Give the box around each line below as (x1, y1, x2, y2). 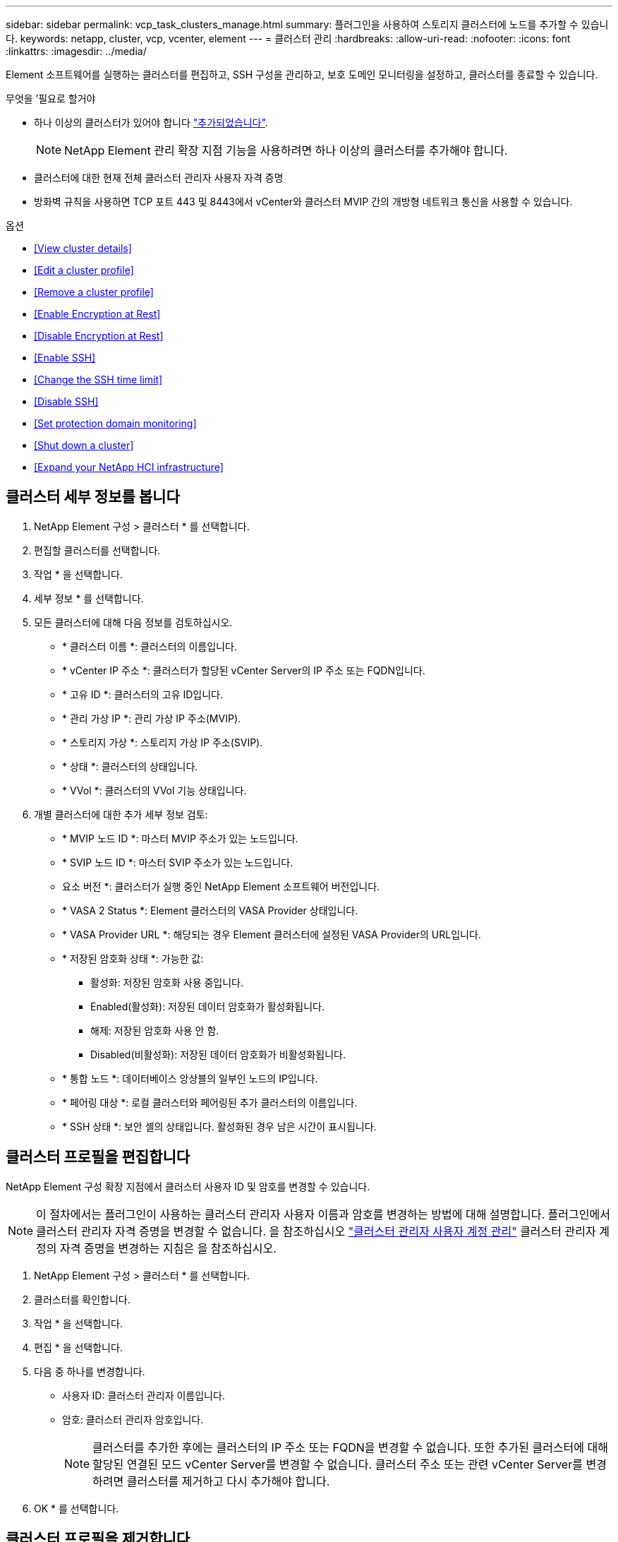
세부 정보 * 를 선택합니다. (34, 592, 144, 604)
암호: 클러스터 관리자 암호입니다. (62, 1413, 204, 1426)
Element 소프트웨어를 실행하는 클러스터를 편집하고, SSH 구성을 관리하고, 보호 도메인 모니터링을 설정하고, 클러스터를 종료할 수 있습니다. (6, 68, 598, 80)
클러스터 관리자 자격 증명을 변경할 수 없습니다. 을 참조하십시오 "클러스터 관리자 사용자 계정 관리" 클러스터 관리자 (36, 1224, 596, 1238)
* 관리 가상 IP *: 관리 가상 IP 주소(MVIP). (62, 712, 241, 724)
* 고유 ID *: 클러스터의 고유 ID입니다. (62, 688, 224, 700)
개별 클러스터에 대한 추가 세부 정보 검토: (34, 808, 208, 820)
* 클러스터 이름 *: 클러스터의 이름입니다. (62, 640, 237, 652)
